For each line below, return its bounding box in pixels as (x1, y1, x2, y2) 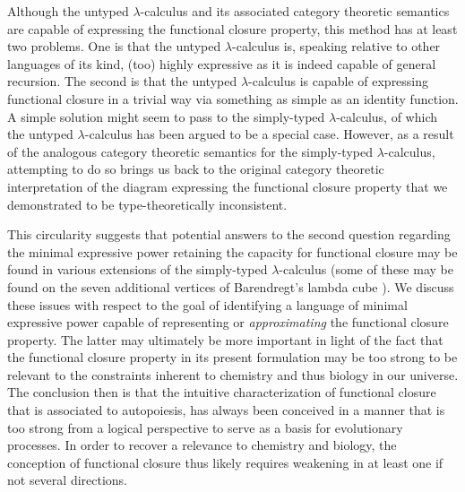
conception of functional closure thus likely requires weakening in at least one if (7, 453, 443, 471)
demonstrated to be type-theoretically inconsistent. (7, 194, 288, 213)
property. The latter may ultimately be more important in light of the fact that (7, 330, 443, 349)
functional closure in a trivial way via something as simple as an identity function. (7, 89, 459, 108)
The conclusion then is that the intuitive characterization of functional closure (7, 383, 436, 401)
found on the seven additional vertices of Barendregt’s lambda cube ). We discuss (7, 277, 454, 296)
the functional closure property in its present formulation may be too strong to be (7, 348, 458, 367)
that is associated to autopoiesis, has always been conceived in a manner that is (7, 401, 445, 419)
